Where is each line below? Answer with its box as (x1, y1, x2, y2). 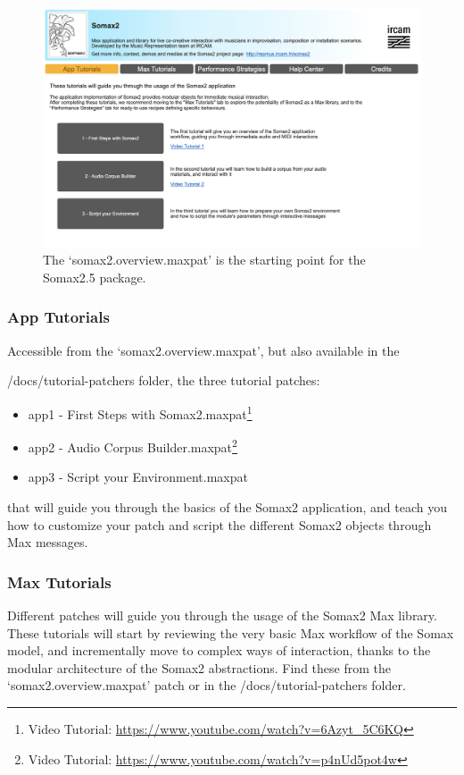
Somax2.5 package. (43, 267, 146, 286)
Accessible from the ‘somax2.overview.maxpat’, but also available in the (7, 341, 400, 359)
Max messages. (7, 533, 88, 552)
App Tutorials (7, 306, 110, 328)
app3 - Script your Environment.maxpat (28, 468, 248, 486)
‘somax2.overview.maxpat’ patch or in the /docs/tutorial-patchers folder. (7, 676, 406, 695)
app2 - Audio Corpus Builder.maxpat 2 (28, 435, 237, 456)
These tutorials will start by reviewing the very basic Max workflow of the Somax (7, 623, 454, 642)
